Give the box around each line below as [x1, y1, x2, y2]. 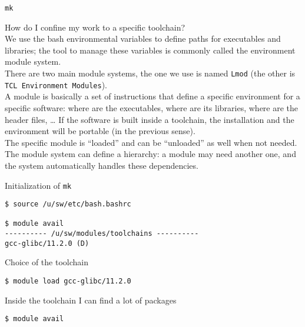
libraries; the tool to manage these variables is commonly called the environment [5, 44, 296, 56]
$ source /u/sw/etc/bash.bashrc [5, 200, 131, 209]
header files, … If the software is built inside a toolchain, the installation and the [5, 113, 294, 125]
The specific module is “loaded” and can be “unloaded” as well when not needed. [5, 136, 297, 148]
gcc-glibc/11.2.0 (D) [5, 239, 89, 248]
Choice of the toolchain [5, 256, 88, 268]
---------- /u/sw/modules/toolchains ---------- [5, 229, 199, 238]
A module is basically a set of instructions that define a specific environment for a [5, 90, 300, 102]
